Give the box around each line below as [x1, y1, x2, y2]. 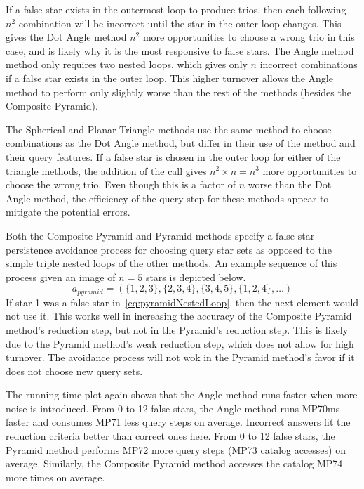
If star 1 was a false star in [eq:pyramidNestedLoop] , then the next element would [6, 294, 359, 309]
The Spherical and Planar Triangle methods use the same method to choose [6, 122, 332, 136]
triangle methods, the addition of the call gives [6, 163, 207, 178]
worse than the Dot [248, 177, 332, 192]
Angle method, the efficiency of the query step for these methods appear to [6, 190, 329, 205]
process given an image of [6, 269, 116, 284]
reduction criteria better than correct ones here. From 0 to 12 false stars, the [6, 429, 335, 443]
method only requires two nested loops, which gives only [6, 57, 248, 72]
